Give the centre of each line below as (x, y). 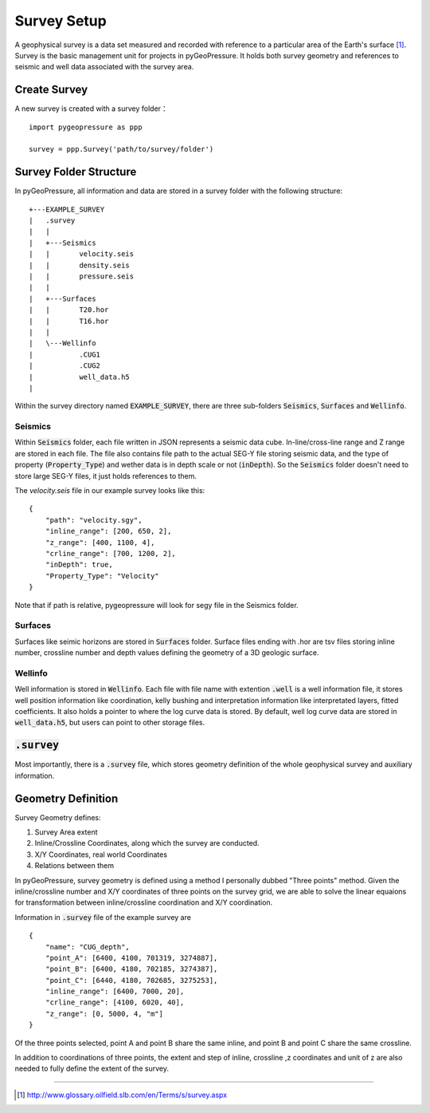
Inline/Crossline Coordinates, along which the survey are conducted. (147, 843)
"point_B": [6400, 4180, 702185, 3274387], (131, 969)
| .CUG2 (65, 366)
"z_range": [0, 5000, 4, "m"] (104, 1014)
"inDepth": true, (79, 565)
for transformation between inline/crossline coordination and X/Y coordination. (144, 902)
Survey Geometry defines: (58, 817)
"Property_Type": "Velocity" (102, 576)
